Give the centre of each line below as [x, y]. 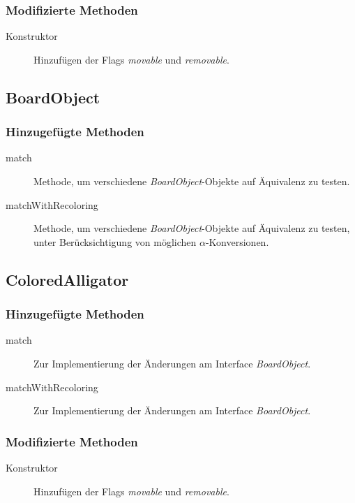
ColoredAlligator [67, 279]
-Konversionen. [237, 241]
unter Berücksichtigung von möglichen [115, 241]
